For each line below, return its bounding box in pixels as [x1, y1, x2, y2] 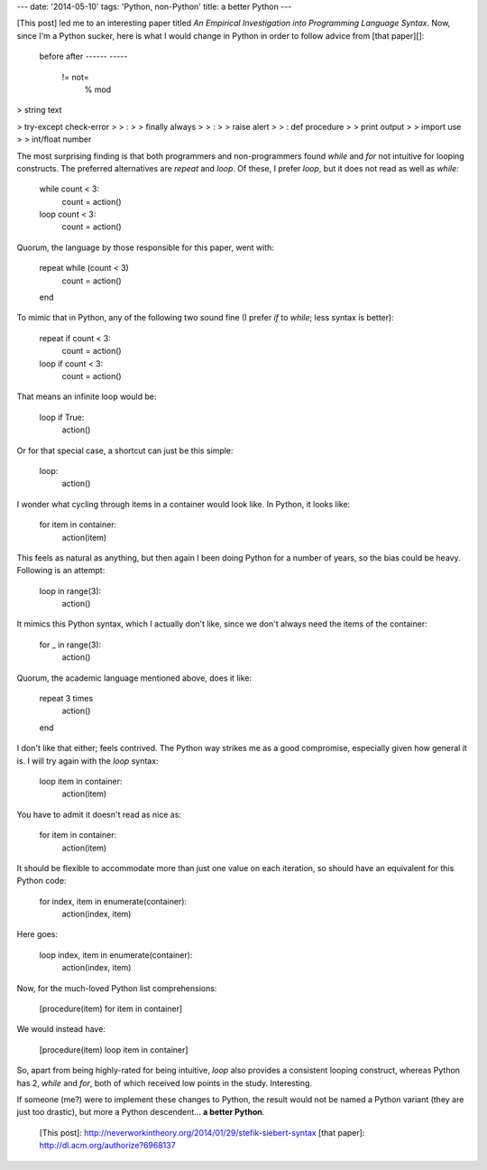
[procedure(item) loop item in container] [39, 1044, 188, 1055]
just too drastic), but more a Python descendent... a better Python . [16, 1107, 265, 1118]
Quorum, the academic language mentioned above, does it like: [16, 673, 253, 683]
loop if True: [39, 412, 85, 422]
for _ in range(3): [39, 639, 102, 650]
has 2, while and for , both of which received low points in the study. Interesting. [16, 1077, 313, 1088]
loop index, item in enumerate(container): [39, 949, 193, 961]
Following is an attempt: [16, 565, 106, 576]
